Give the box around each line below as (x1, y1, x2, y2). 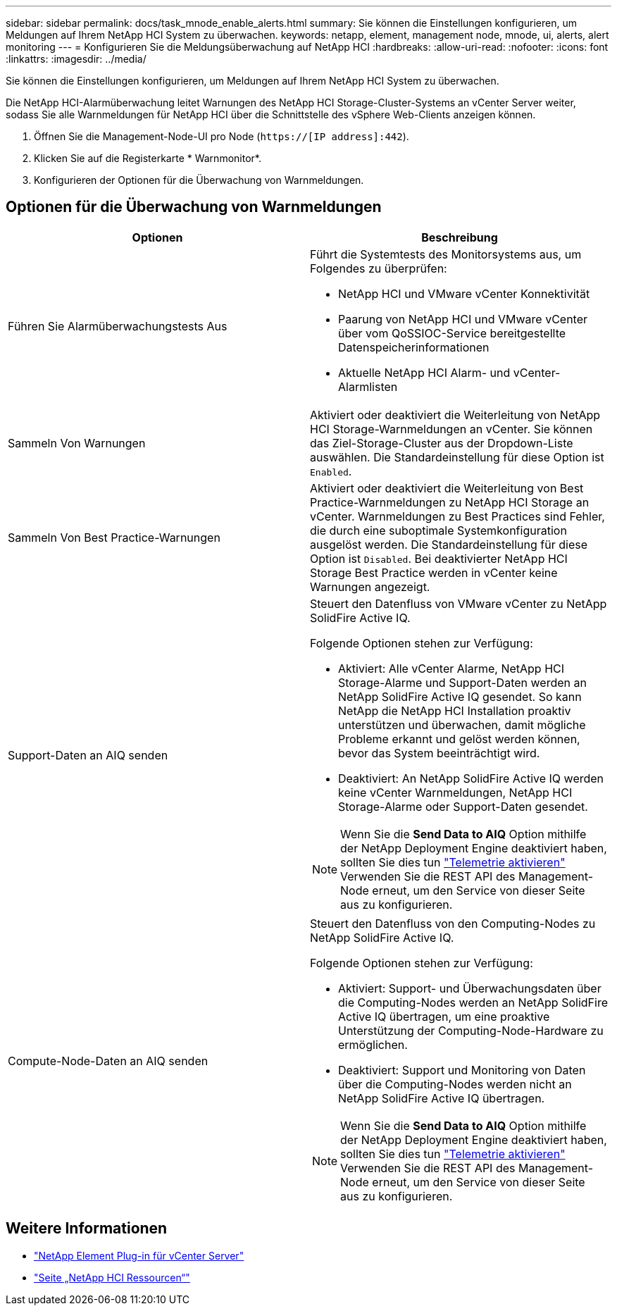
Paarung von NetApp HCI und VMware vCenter (338, 311, 588, 326)
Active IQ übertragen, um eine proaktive (338, 1009, 550, 1024)
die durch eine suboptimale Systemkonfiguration (310, 523, 567, 538)
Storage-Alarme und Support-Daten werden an (338, 675, 587, 690)
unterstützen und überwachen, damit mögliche (338, 717, 586, 732)
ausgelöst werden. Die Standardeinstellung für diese (310, 537, 588, 552)
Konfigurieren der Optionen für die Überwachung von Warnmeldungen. (34, 174, 364, 186)
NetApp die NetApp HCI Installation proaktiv (338, 703, 571, 718)
